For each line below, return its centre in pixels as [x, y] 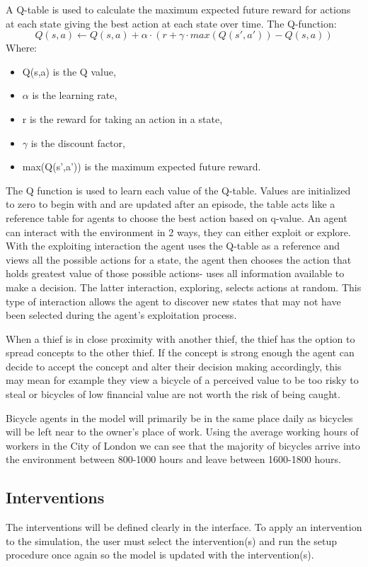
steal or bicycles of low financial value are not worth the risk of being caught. [173, 394]
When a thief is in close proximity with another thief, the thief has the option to [180, 338]
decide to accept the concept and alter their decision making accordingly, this [174, 366]
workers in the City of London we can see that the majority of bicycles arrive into [183, 445]
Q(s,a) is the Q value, [69, 71]
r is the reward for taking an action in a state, [122, 118]
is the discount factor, [78, 142]
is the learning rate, [75, 95]
